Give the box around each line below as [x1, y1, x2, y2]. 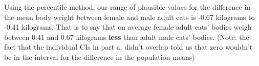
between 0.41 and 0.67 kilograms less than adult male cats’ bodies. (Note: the [4, 31, 249, 42]
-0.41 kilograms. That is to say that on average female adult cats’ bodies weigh [4, 21, 252, 32]
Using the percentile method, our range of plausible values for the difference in [4, 2, 251, 12]
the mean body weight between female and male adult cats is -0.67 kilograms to [4, 11, 255, 22]
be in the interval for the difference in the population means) [4, 51, 195, 62]
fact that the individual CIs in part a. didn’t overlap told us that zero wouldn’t [4, 41, 253, 52]
